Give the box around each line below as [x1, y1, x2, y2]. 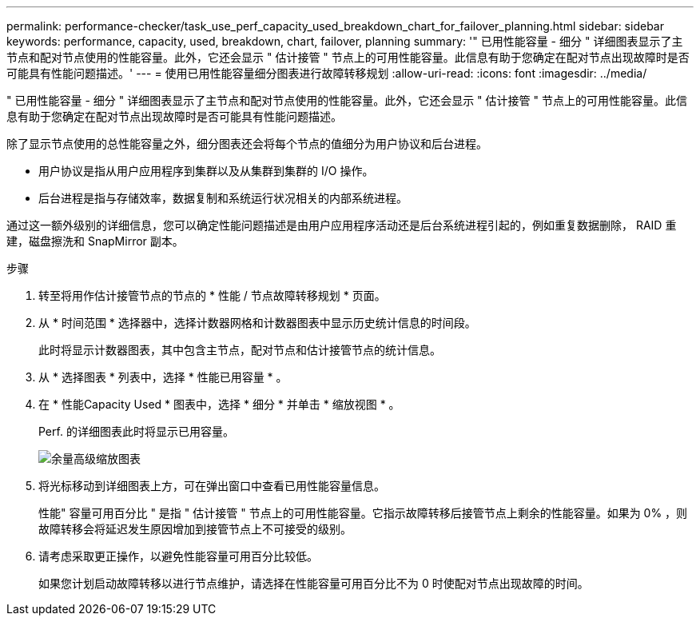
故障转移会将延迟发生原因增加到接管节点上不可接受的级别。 [38, 522, 352, 536]
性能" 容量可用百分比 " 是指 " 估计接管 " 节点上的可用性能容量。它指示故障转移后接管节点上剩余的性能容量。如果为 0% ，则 [38, 506, 688, 520]
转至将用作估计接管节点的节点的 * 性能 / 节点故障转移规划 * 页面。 [38, 289, 386, 302]
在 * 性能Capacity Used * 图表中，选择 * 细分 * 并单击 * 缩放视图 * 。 [38, 397, 400, 411]
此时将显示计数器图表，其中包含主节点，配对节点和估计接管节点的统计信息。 [38, 343, 441, 357]
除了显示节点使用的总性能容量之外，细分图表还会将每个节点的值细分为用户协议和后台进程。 [6, 137, 487, 150]
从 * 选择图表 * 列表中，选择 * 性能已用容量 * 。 [38, 370, 288, 384]
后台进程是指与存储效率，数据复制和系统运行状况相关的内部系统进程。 [38, 191, 408, 205]
